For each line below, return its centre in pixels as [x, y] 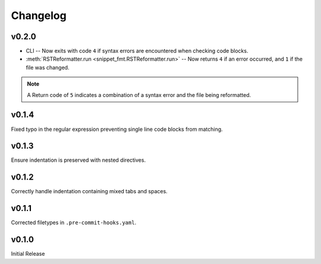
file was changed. [48, 67]
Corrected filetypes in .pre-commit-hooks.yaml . [74, 222]
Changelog [39, 15]
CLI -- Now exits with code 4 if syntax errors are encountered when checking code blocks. [137, 51]
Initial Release [28, 254]
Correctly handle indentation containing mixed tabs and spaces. [89, 191]
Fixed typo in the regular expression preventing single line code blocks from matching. [117, 129]
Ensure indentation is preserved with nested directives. [78, 160]
